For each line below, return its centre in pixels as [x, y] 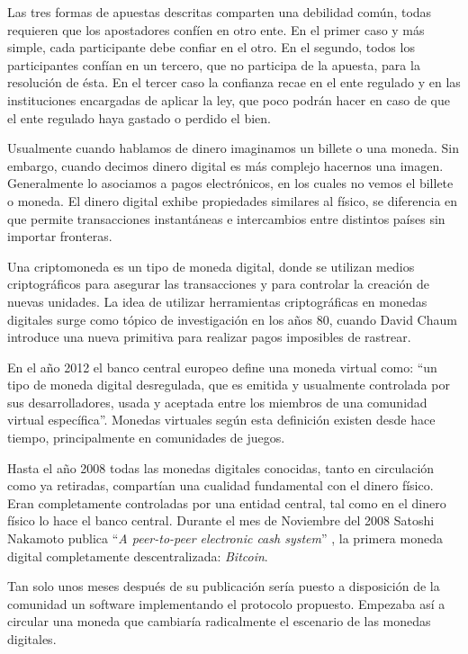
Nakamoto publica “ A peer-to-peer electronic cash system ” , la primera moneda [225, 538]
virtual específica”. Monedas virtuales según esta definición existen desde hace [221, 420]
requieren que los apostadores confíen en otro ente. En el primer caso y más [216, 29]
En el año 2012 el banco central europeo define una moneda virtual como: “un [222, 367]
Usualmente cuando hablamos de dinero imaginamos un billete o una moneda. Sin [233, 148]
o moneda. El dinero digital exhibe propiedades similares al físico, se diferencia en [233, 200]
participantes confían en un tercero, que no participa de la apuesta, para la [214, 64]
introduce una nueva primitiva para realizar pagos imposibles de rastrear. [209, 337]
